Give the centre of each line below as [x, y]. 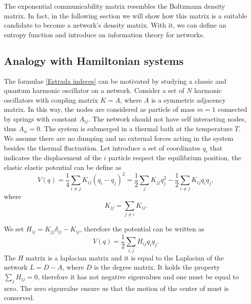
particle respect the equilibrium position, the [175, 158]
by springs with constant [40, 118]
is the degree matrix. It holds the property [157, 267]
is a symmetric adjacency [188, 99]
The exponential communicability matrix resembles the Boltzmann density [115, 6]
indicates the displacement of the [53, 158]
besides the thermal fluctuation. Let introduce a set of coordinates [102, 147]
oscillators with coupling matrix [51, 99]
